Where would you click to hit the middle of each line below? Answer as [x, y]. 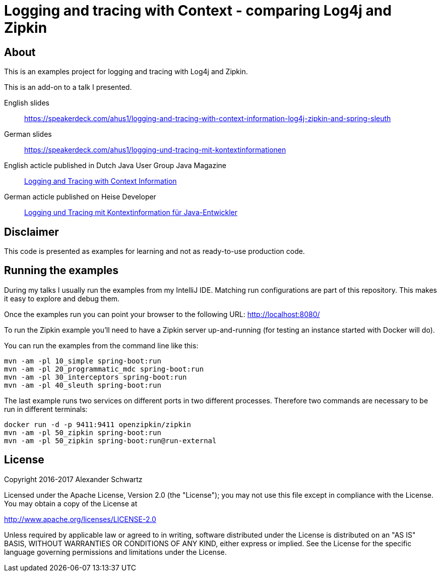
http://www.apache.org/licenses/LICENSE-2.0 [80, 519]
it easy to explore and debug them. [62, 298]
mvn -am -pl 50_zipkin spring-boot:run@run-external [110, 440]
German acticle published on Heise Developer [80, 197]
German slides [28, 134]
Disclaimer [31, 232]
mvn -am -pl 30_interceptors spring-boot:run [96, 377]
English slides [27, 103]
